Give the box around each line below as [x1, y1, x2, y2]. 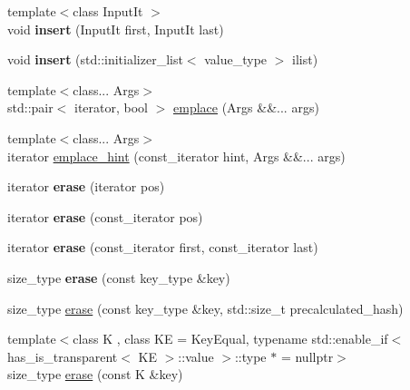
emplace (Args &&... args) [173, 98, 319, 117]
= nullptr [280, 346, 334, 366]
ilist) [292, 50, 318, 69]
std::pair [7, 98, 54, 117]
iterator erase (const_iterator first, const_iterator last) [7, 238, 318, 257]
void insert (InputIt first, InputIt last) [7, 19, 224, 38]
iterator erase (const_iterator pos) [7, 207, 203, 226]
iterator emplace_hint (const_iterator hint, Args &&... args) [7, 146, 346, 165]
